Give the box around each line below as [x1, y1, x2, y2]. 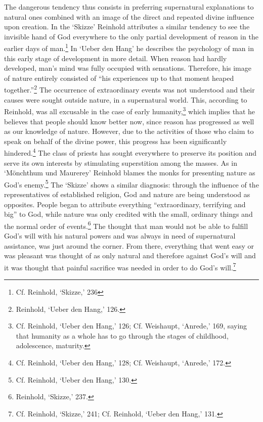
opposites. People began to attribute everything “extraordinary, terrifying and [4, 199, 246, 209]
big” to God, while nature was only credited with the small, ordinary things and [4, 209, 253, 219]
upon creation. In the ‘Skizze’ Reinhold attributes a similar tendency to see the [4, 21, 250, 32]
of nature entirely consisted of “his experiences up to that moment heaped [4, 72, 234, 83]
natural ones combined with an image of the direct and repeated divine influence [4, 11, 254, 22]
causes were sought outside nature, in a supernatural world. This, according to [4, 94, 247, 105]
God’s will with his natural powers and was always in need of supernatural [4, 230, 236, 241]
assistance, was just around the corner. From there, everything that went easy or [4, 240, 254, 251]
